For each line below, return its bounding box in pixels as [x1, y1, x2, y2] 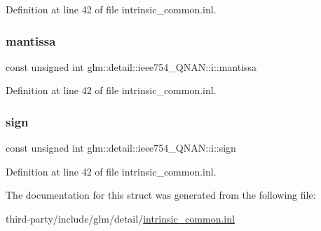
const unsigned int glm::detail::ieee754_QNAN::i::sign [6, 140, 236, 155]
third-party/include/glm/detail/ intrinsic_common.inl [6, 211, 235, 225]
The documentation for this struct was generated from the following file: [6, 187, 316, 202]
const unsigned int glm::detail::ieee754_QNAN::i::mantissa [6, 59, 257, 74]
